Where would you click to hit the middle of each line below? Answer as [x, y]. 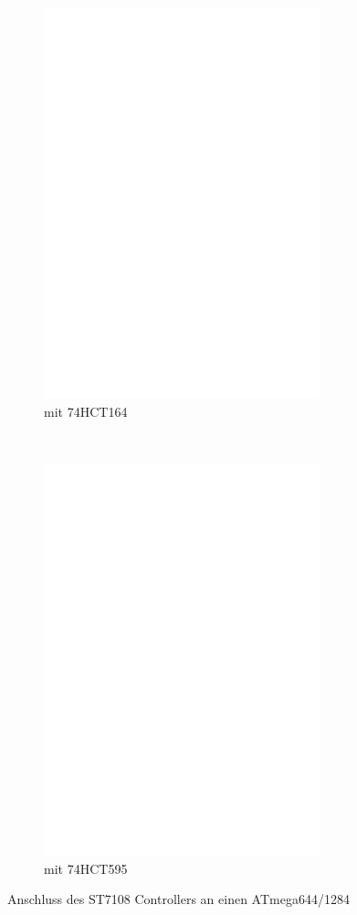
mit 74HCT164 [86, 411]
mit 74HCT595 [86, 868]
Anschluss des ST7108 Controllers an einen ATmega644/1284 [178, 899]
